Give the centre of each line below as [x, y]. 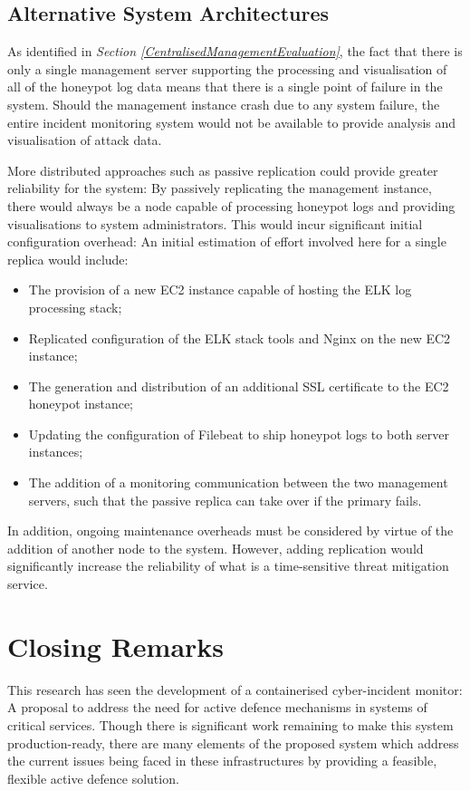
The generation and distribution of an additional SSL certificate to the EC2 [239, 386]
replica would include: [68, 259]
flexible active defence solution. [93, 778]
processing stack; [75, 307]
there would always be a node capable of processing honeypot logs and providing [231, 205]
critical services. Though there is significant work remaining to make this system [230, 724]
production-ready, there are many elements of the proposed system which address [233, 743]
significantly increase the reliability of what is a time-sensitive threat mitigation [228, 566]
